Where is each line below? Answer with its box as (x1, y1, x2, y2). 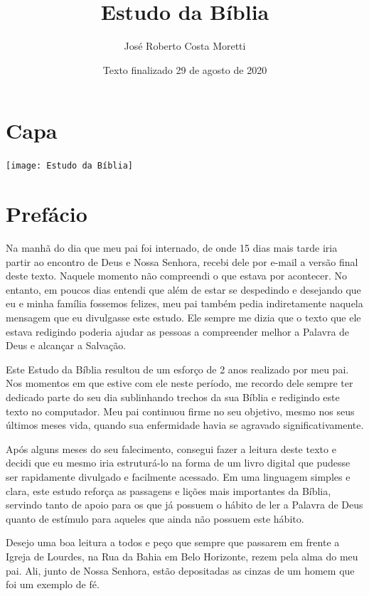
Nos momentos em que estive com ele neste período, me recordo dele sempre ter (6, 376, 353, 390)
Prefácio (6, 199, 87, 228)
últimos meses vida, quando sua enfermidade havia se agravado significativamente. (6, 417, 364, 432)
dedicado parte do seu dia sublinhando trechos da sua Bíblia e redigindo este (6, 389, 340, 404)
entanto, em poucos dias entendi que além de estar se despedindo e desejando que (6, 282, 361, 297)
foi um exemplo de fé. (6, 577, 100, 592)
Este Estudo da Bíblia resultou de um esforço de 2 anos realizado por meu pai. (6, 361, 349, 376)
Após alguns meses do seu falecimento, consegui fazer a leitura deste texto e (6, 441, 336, 456)
